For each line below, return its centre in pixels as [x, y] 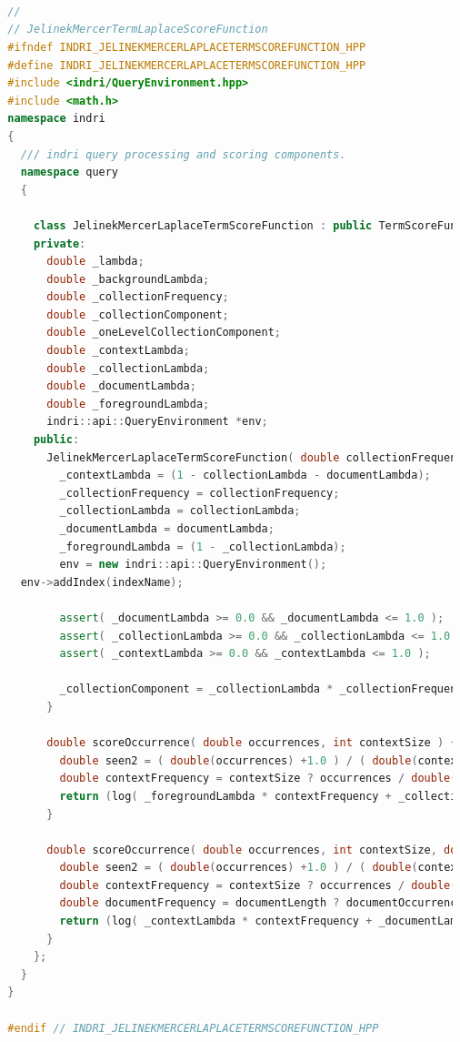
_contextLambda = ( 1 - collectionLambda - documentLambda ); [245, 475]
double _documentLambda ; [121, 386]
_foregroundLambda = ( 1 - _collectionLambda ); [203, 546]
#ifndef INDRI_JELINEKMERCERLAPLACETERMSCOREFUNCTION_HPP [187, 47]
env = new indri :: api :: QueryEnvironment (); [193, 565]
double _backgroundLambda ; [128, 279]
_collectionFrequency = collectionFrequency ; [200, 493]
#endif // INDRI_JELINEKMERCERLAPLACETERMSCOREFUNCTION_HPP [193, 1028]
